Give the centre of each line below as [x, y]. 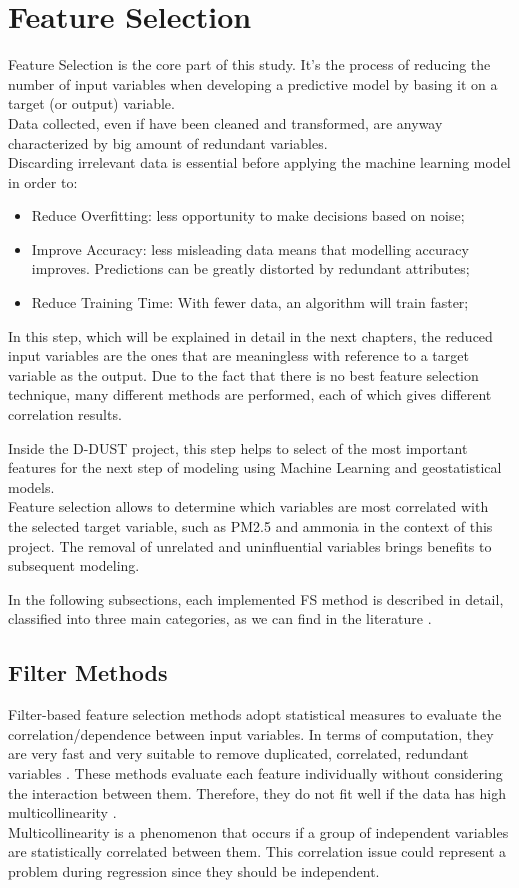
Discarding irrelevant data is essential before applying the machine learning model [259, 162]
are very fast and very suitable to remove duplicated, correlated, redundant [238, 753]
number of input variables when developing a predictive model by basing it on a [253, 83]
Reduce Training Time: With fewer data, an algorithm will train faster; [250, 302]
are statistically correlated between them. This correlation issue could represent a [257, 851]
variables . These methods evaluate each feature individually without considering [255, 772]
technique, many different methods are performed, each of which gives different [250, 394]
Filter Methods [88, 672]
